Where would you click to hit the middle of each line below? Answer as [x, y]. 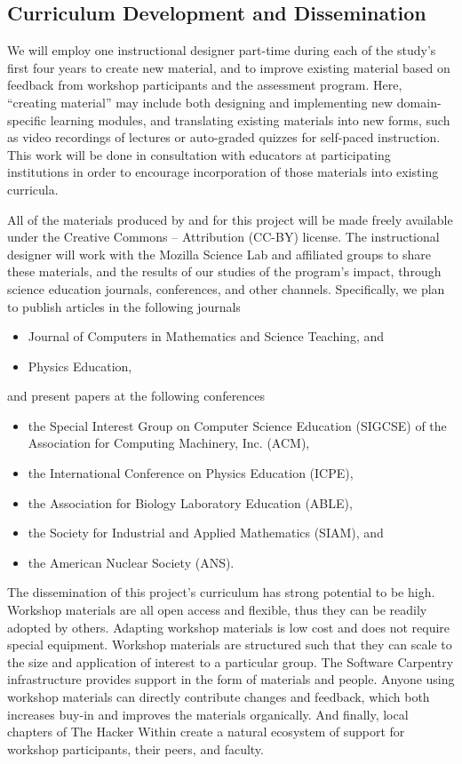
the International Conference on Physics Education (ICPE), [191, 473]
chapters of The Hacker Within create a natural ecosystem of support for [206, 732]
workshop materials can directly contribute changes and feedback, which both [219, 697]
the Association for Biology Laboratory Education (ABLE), [190, 502]
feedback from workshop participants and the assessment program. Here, [205, 85]
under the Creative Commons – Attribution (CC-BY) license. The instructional [223, 237]
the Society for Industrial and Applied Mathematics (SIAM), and [206, 533]
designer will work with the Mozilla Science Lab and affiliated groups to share [219, 254]
